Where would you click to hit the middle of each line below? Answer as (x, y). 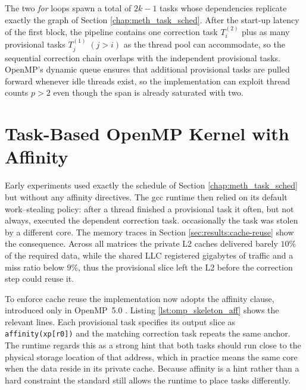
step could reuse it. (40, 279)
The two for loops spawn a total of (68, 8)
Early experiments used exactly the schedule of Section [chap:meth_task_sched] (151, 185)
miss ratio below (35, 267)
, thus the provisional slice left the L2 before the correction (185, 267)
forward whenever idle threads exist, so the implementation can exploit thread (148, 81)
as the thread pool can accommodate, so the (204, 44)
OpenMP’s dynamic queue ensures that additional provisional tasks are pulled (147, 69)
